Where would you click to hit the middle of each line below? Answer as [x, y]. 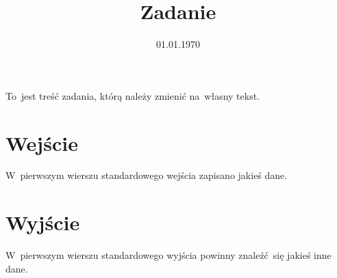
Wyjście [43, 222]
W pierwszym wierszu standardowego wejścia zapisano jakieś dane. [147, 175]
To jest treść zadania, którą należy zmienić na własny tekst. [133, 95]
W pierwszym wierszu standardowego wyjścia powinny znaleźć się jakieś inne [168, 255]
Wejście [42, 142]
